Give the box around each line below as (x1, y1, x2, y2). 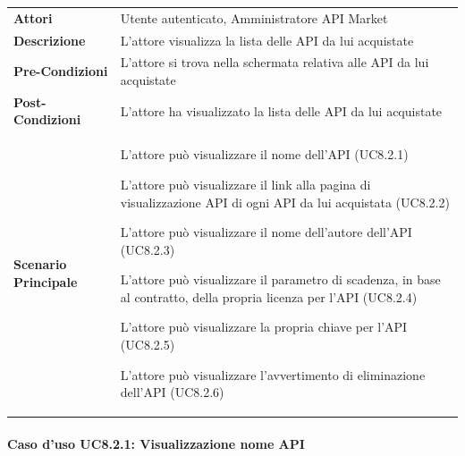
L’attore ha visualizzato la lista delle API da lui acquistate (120, 101, 443, 120)
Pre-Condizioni (13, 62, 108, 80)
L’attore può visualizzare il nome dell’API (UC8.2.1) (120, 145, 409, 164)
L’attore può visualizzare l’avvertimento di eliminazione (120, 365, 426, 384)
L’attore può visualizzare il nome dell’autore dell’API (120, 223, 412, 241)
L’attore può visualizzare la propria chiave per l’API (120, 317, 408, 336)
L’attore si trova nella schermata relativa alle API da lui (120, 53, 429, 72)
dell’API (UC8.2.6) (120, 383, 224, 401)
